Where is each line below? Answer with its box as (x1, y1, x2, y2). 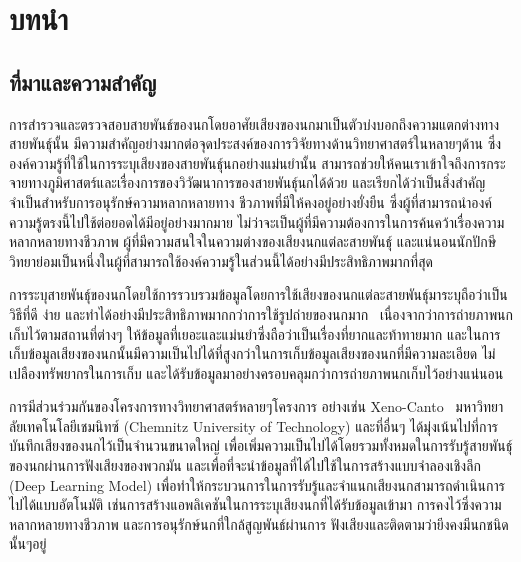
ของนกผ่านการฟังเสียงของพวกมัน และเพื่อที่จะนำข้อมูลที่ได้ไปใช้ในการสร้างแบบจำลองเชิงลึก (9, 455, 481, 476)
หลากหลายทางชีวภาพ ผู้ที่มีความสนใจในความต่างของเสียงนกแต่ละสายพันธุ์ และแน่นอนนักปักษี (9, 231, 497, 252)
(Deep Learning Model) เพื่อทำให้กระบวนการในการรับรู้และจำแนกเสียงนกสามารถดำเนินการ (9, 474, 505, 495)
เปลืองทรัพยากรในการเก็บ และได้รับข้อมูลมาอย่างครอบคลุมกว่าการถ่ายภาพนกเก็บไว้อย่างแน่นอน (9, 362, 504, 383)
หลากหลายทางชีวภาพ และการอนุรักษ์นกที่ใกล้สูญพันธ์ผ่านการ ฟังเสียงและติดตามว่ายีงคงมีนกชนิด (9, 513, 509, 534)
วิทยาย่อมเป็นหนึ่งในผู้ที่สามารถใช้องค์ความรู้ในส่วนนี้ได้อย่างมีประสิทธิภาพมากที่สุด (9, 250, 433, 271)
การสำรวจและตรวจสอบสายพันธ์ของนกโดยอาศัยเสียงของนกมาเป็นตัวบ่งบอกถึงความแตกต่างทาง (9, 113, 500, 134)
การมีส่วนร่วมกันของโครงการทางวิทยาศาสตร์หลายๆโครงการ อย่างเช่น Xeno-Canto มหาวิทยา (9, 396, 504, 417)
